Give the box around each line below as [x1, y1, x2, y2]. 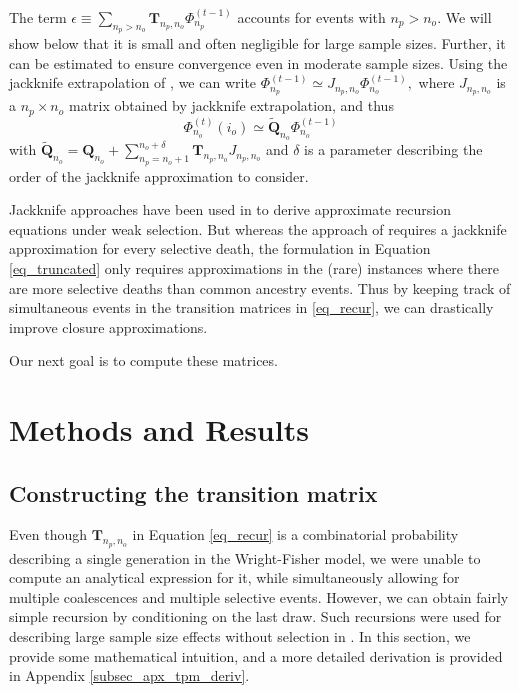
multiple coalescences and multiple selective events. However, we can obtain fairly [9, 586, 509, 607]
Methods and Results [9, 409, 309, 450]
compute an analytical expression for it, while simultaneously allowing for [9, 567, 460, 588]
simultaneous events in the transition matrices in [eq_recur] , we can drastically [9, 297, 494, 318]
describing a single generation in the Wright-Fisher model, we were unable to [9, 547, 481, 568]
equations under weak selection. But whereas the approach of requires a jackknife [9, 218, 507, 239]
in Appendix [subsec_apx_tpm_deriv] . [9, 665, 250, 686]
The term [9, 7, 67, 27]
